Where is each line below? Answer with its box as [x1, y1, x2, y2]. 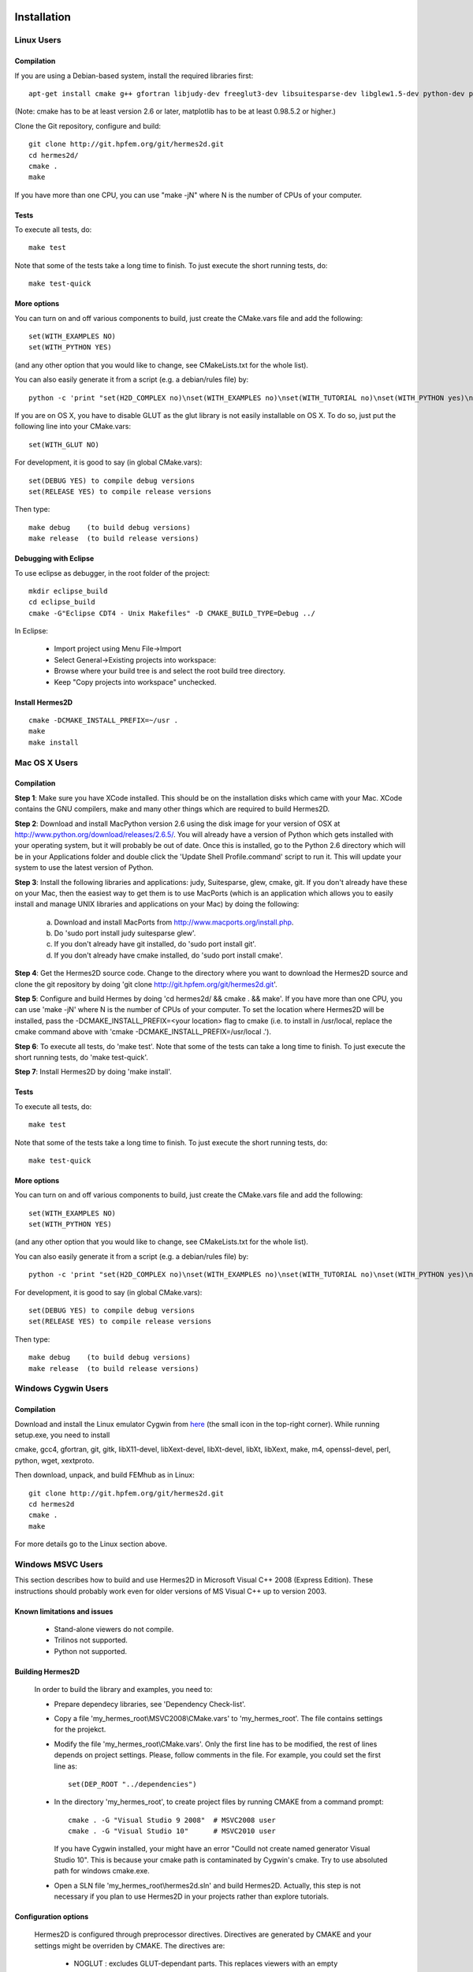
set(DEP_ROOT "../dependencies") [68, 1780, 197, 1788]
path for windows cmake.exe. [54, 1866, 150, 1876]
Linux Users [14, 35, 62, 46]
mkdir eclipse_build [28, 586, 108, 596]
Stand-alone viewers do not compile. [54, 1625, 174, 1634]
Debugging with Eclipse [14, 554, 95, 563]
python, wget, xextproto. [14, 1455, 95, 1465]
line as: [54, 1761, 78, 1771]
